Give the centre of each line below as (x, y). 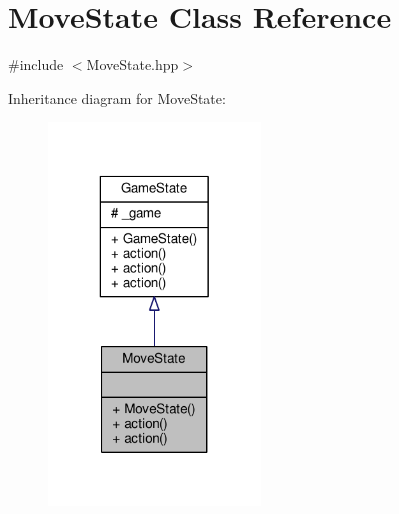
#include (36, 64)
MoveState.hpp (132, 64)
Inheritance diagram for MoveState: (117, 97)
